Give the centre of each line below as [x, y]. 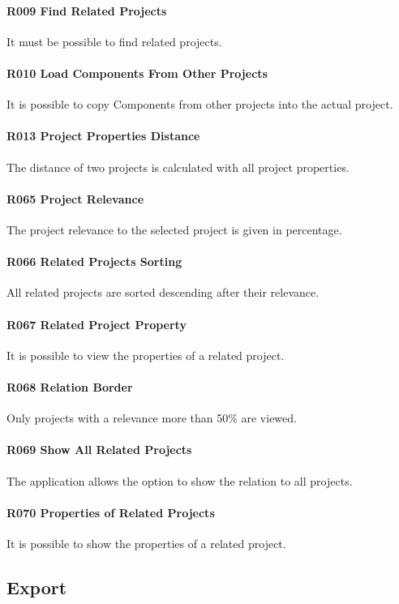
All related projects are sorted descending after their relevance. [163, 292]
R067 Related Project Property [97, 324]
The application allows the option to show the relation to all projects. [180, 480]
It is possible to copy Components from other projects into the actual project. [200, 104]
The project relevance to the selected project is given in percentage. [174, 229]
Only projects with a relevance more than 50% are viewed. [152, 418]
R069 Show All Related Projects [99, 450]
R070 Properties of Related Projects [111, 512]
